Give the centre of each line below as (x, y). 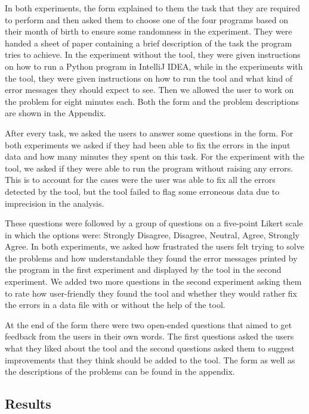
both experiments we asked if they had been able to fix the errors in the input (148, 144)
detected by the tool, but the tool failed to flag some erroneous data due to (142, 191)
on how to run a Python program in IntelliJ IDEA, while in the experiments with (154, 66)
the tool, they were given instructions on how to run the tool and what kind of (149, 78)
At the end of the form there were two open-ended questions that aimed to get (149, 324)
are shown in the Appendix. (55, 113)
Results (28, 404)
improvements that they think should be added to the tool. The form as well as (150, 359)
